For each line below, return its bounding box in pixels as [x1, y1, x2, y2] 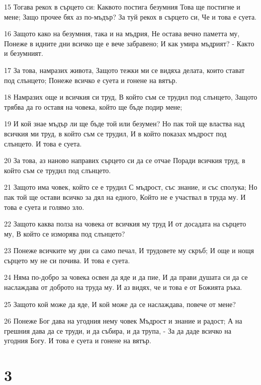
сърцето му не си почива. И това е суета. [4, 255, 130, 265]
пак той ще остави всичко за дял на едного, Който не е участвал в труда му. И [4, 191, 246, 202]
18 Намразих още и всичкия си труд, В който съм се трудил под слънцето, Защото [4, 92, 257, 102]
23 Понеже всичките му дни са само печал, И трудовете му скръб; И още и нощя [4, 245, 254, 256]
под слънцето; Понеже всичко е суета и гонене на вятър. [4, 74, 178, 85]
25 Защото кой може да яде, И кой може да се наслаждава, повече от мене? [4, 298, 236, 309]
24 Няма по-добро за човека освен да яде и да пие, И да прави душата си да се [4, 272, 248, 282]
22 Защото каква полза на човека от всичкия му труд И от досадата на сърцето [4, 218, 246, 229]
